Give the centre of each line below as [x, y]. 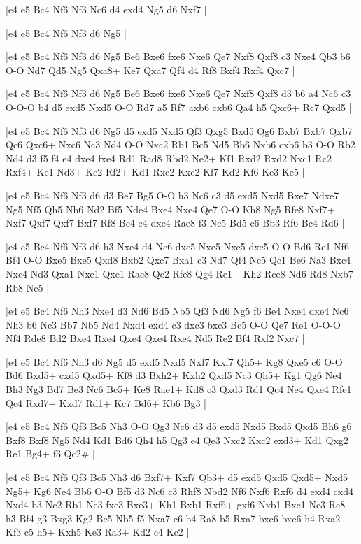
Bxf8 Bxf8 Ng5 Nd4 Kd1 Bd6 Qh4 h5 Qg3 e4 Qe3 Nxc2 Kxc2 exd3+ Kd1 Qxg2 [177, 439]
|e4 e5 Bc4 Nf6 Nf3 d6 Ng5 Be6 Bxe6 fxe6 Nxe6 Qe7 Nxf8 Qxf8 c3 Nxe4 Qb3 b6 [178, 56]
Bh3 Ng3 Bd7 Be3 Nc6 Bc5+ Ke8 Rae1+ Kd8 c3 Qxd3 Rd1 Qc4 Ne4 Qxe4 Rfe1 [179, 389]
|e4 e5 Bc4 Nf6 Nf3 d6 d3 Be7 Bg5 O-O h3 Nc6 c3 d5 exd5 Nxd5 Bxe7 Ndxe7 [172, 195]
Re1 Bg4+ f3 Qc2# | [50, 453]
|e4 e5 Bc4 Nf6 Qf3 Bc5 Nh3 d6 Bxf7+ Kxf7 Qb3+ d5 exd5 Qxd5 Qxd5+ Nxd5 [177, 477]
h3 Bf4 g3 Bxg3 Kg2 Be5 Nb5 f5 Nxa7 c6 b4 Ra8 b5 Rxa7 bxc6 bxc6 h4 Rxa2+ [177, 518]
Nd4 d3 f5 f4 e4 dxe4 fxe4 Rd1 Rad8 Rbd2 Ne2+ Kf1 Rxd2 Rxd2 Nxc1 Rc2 [169, 158]
